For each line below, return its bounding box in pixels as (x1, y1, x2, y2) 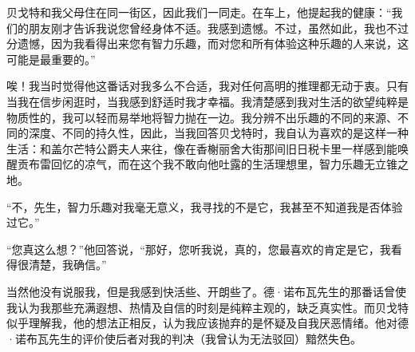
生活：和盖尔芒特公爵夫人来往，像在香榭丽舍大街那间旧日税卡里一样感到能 (6, 140, 397, 156)
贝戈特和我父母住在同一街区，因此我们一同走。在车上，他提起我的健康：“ (6, 4, 392, 20)
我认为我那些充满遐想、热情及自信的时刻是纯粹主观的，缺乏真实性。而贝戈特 (6, 299, 409, 315)
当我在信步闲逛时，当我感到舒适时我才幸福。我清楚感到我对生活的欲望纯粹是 (6, 93, 409, 109)
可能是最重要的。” (6, 50, 96, 67)
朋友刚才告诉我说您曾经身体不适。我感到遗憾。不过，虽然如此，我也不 (28, 19, 397, 36)
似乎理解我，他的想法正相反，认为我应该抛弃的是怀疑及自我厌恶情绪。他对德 (6, 314, 409, 331)
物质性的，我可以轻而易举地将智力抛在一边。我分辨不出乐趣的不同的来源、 (6, 109, 397, 125)
